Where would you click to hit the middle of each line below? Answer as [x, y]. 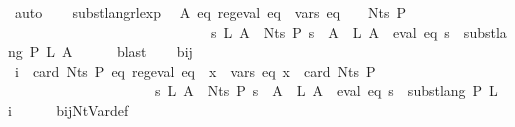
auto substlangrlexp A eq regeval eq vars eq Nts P [210, 12]
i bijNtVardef [68, 109]
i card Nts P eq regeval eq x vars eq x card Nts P [195, 70]
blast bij [154, 51]
